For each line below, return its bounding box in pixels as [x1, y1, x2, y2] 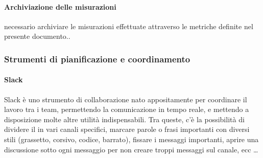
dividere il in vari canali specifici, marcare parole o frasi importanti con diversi [4, 124, 250, 134]
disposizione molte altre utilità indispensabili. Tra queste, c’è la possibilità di [4, 114, 245, 124]
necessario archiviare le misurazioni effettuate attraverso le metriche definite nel [4, 20, 253, 31]
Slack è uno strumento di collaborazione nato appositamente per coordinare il [4, 94, 247, 104]
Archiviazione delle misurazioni [4, 1, 116, 12]
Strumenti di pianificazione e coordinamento [4, 52, 190, 65]
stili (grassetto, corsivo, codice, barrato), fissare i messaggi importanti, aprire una [4, 134, 259, 144]
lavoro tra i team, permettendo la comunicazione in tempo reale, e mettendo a [4, 104, 249, 115]
